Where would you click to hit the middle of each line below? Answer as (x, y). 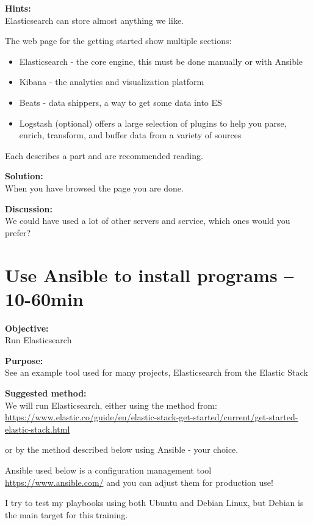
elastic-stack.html (38, 429)
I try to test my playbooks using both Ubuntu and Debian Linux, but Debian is (154, 503)
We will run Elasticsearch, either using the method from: (111, 405)
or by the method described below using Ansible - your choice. (122, 449)
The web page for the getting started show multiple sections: (118, 41)
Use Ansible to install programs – (149, 274)
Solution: (24, 176)
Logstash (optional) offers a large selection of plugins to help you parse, (153, 123)
